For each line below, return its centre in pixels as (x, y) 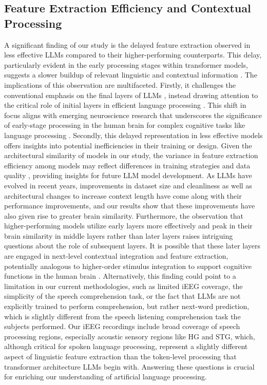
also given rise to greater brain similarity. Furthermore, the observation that (124, 215)
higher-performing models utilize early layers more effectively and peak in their (128, 226)
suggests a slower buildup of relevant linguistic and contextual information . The (131, 75)
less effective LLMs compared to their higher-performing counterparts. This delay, (133, 55)
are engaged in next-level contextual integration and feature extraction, (116, 256)
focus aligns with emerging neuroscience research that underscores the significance (133, 115)
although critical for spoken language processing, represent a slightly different (126, 346)
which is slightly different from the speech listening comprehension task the (122, 316)
